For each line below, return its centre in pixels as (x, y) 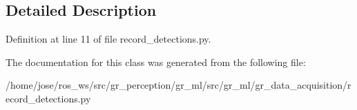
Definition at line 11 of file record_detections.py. (108, 39)
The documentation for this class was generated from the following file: (156, 62)
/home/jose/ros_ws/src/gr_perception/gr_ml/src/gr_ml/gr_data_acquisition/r (178, 85)
